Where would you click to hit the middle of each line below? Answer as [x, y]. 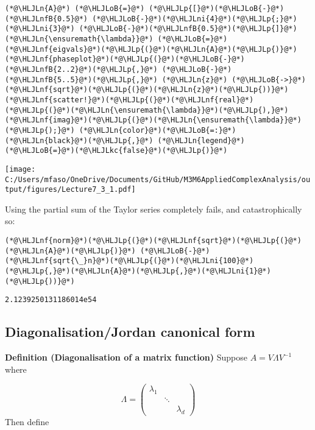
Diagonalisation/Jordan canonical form [130, 332]
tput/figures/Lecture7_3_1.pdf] [70, 190]
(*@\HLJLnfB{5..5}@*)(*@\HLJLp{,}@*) [81, 79]
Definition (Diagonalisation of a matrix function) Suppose [126, 357]
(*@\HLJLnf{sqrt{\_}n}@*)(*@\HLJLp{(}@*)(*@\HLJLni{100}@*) [129, 261]
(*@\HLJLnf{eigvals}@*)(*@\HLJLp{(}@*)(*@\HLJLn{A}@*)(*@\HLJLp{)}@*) [151, 49]
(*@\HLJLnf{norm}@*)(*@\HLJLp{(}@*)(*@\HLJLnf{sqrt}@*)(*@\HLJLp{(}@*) [153, 241]
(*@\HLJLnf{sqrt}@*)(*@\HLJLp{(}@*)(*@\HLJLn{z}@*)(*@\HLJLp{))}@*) [147, 90]
